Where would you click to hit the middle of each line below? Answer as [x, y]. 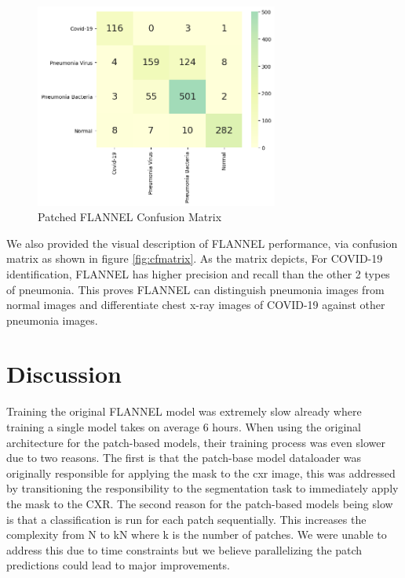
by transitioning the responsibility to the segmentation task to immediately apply [202, 488]
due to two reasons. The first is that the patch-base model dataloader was [184, 458]
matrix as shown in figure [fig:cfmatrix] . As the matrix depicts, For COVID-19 [195, 258]
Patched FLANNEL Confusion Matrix [130, 217]
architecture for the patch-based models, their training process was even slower [196, 442]
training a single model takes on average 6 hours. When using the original [184, 427]
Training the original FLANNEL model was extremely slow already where [184, 411]
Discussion [64, 374]
